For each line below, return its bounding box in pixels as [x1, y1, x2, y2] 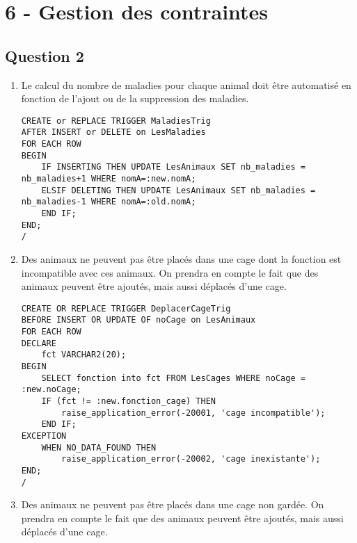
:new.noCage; [21, 384, 81, 395]
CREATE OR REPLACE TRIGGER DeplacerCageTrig [21, 303, 231, 314]
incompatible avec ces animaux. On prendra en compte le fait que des [21, 265, 319, 279]
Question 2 [5, 44, 84, 66]
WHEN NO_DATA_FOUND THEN [41, 442, 157, 453]
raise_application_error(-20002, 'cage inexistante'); [61, 454, 321, 464]
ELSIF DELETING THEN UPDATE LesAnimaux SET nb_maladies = [41, 185, 316, 195]
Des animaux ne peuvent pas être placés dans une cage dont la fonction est [21, 251, 342, 266]
